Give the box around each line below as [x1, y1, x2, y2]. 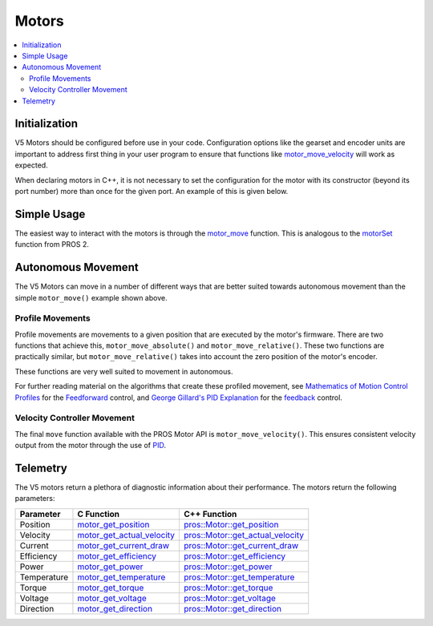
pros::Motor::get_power [184, 561, 273, 572]
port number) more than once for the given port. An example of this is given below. [14, 186, 289, 196]
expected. [14, 160, 48, 170]
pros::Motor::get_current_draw [184, 539, 299, 551]
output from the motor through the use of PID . [14, 441, 166, 450]
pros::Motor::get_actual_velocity [184, 529, 305, 540]
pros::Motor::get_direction [184, 603, 282, 614]
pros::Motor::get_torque [184, 582, 273, 593]
